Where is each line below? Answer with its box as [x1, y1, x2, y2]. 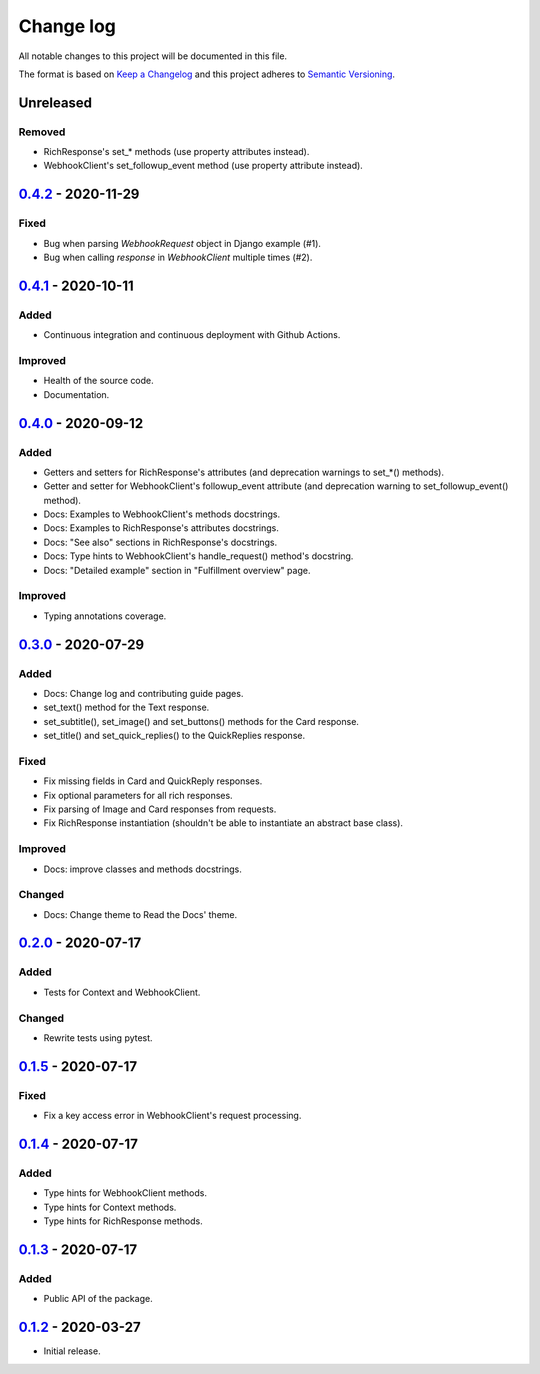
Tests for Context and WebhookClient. [43, 986, 201, 998]
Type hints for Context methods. [43, 1201, 177, 1213]
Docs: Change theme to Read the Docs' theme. [43, 908, 238, 920]
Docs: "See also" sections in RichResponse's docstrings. [43, 536, 278, 548]
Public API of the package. [43, 1293, 154, 1305]
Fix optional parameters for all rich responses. [43, 789, 234, 801]
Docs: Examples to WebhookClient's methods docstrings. [43, 508, 280, 520]
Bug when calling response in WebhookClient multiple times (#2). [43, 251, 313, 264]
